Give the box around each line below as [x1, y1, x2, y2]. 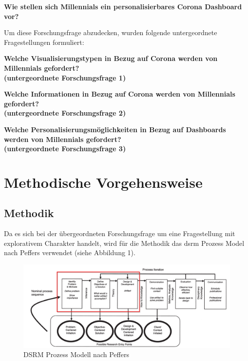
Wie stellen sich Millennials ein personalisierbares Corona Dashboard [4, 1, 242, 11]
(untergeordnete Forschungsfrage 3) [4, 143, 126, 154]
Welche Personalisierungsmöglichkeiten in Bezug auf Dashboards [4, 124, 226, 134]
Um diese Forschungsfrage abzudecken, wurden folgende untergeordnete [4, 27, 217, 38]
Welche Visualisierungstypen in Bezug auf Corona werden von [4, 53, 218, 63]
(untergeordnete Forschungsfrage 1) [4, 72, 126, 82]
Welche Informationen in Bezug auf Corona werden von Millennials [4, 89, 235, 99]
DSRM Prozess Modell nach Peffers [23, 349, 129, 360]
